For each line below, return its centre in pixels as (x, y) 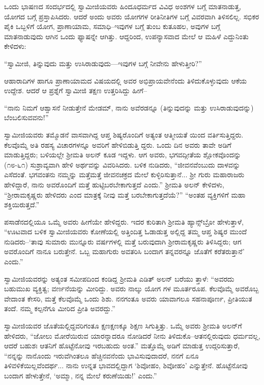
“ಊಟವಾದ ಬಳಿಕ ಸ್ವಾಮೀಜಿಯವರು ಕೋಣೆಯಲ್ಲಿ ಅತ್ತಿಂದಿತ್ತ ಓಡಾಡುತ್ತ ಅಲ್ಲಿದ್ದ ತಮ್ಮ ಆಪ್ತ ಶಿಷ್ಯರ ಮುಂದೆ (126, 231)
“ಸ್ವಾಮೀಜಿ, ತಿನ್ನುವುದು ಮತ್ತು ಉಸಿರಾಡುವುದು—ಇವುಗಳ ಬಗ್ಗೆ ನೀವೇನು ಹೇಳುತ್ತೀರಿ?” (103, 63)
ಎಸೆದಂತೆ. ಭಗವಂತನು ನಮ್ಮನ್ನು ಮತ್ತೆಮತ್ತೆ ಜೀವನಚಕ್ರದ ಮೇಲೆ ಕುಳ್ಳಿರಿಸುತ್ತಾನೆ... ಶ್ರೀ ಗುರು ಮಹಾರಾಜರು (124, 174)
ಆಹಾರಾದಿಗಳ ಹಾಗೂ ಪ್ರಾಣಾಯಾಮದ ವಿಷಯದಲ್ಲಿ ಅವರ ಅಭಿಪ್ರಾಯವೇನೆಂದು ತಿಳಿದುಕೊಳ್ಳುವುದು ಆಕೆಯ (126, 80)
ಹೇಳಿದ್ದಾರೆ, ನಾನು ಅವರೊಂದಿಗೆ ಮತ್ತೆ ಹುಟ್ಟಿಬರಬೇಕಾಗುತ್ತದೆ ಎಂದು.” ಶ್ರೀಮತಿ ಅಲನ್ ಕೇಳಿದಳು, (114, 184)
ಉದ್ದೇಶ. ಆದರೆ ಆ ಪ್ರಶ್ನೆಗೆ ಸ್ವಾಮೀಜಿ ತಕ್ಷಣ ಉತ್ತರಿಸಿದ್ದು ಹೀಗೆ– (76, 90)
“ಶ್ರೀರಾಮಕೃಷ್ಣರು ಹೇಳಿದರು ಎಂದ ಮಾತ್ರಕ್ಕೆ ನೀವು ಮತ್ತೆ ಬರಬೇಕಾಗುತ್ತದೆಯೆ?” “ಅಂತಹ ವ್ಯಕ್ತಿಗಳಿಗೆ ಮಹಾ (125, 194)
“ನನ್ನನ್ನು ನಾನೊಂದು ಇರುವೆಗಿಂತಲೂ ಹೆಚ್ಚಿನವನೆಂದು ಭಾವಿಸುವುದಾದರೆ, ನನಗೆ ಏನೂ (101, 355)
